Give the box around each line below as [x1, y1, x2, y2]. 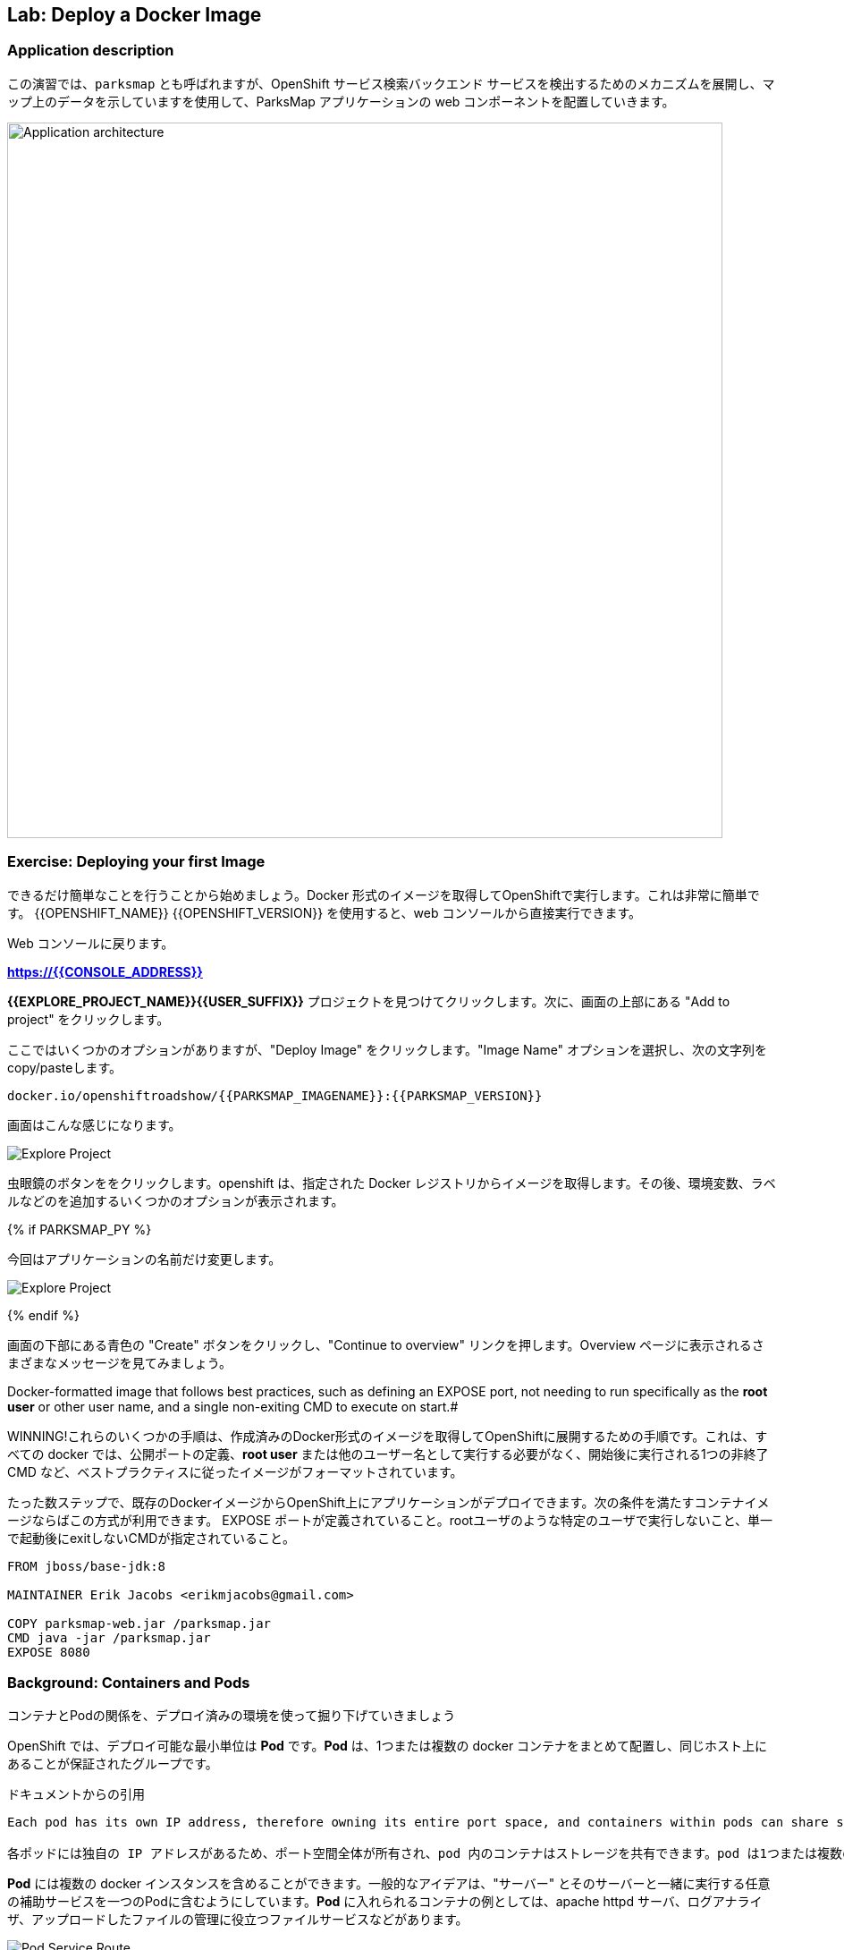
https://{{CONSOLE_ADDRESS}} [7, 963, 203, 979]
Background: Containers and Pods [7, 1673, 250, 1691]
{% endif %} [7, 1307, 80, 1323]
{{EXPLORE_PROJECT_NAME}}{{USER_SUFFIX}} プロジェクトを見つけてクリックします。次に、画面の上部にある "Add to [7, 993, 730, 1009]
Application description [7, 41, 174, 60]
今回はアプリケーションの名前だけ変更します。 [7, 1251, 282, 1267]
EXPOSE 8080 [7, 1644, 90, 1659]
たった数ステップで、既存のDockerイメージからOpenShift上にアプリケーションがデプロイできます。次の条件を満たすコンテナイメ [7, 1494, 770, 1510]
